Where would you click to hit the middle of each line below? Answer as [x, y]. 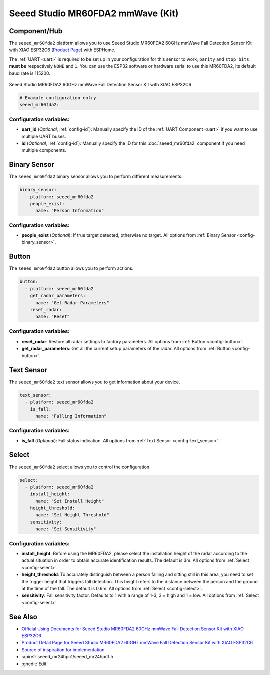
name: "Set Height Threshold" [73, 515]
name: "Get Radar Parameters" [73, 303]
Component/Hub [36, 31]
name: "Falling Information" [71, 416]
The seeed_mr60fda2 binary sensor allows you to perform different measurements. [96, 177]
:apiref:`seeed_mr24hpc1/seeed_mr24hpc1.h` [68, 657]
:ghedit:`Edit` [35, 664]
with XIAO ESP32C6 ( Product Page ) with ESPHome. [62, 50]
